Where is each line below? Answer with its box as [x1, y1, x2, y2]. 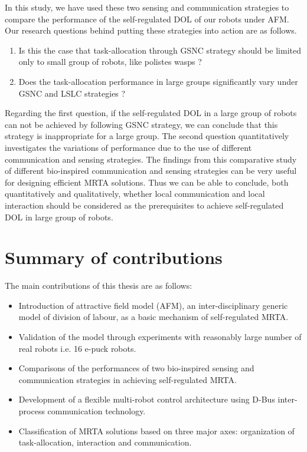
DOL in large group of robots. [5, 210, 113, 223]
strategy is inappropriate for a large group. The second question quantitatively [5, 130, 289, 142]
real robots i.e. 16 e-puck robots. [18, 342, 136, 354]
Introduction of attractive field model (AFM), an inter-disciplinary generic [18, 299, 288, 311]
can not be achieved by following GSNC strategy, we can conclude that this [5, 118, 278, 130]
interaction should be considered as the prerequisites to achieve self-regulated [5, 199, 284, 211]
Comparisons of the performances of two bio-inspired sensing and [18, 362, 254, 374]
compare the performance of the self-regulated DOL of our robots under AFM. [5, 12, 289, 25]
